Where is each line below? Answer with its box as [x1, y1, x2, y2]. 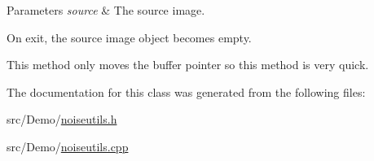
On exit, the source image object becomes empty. [7, 28, 252, 46]
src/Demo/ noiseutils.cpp [7, 137, 129, 154]
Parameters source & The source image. [7, 2, 205, 18]
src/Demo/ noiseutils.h [7, 111, 117, 128]
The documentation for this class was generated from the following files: [7, 83, 366, 100]
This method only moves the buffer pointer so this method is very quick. [7, 56, 369, 73]
